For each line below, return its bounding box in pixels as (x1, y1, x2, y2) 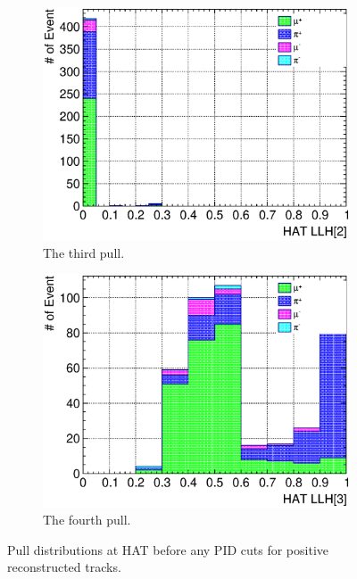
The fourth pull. (43, 510, 131, 529)
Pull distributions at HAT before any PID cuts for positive (7, 540, 328, 558)
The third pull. (43, 243, 125, 261)
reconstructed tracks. (7, 558, 121, 576)
